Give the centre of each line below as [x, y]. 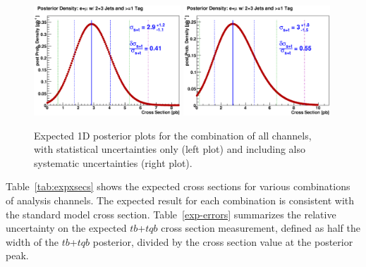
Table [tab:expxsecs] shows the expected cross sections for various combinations [178, 186]
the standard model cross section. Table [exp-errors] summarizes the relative [171, 214]
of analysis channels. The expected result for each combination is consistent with [180, 200]
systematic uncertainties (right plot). [113, 162]
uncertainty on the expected [66, 228]
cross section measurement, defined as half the [261, 228]
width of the [32, 241]
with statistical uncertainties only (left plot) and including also [170, 149]
